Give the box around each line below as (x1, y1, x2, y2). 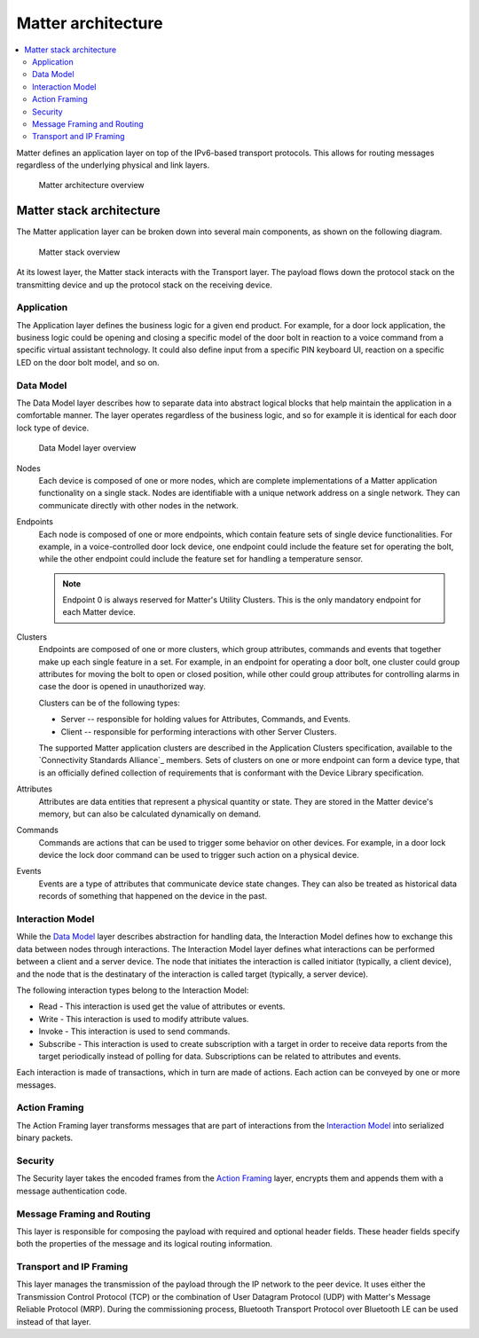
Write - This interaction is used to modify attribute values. (38, 1013, 249, 1024)
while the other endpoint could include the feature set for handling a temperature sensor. (38, 554, 364, 564)
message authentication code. (16, 1185, 128, 1196)
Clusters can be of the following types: (38, 697, 181, 708)
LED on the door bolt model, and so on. (16, 357, 160, 367)
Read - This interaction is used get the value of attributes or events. (38, 1001, 286, 1011)
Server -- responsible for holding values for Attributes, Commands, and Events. (60, 714, 350, 725)
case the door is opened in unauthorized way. (38, 681, 206, 692)
